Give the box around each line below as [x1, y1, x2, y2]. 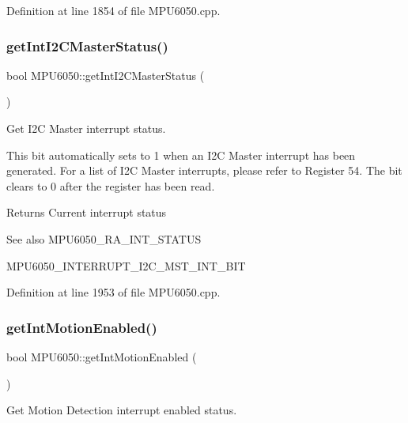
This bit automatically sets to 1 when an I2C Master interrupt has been [6, 146, 356, 163]
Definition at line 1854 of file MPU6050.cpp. [6, 2, 221, 18]
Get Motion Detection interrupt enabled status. [6, 402, 237, 418]
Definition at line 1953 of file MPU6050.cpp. [6, 284, 221, 300]
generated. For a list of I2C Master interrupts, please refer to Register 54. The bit [6, 162, 402, 179]
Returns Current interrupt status [6, 204, 167, 221]
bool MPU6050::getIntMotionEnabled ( [6, 348, 197, 364]
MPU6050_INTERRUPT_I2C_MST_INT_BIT [6, 257, 246, 274]
